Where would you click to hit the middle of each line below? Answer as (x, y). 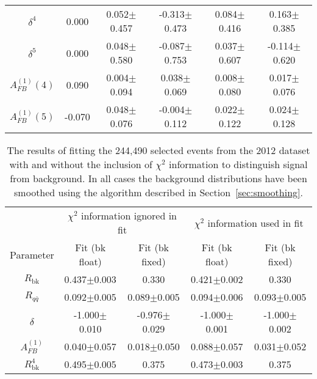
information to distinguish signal (238, 164)
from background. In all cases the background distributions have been (158, 178)
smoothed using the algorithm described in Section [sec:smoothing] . (158, 192)
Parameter (32, 254)
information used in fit (255, 223)
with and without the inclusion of (81, 164)
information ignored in (129, 215)
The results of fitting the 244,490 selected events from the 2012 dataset (158, 150)
